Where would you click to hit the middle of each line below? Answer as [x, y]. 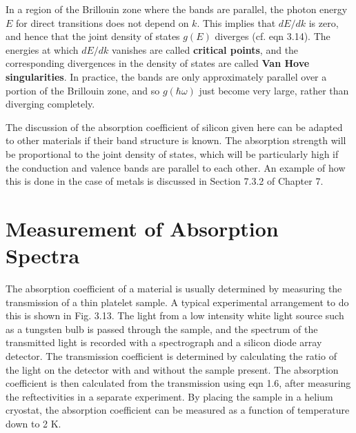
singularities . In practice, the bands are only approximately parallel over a [166, 76]
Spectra [43, 255]
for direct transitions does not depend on [102, 22]
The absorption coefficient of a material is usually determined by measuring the [174, 289]
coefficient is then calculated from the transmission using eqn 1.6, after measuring [178, 383]
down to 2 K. [33, 423]
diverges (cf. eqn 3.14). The [273, 36]
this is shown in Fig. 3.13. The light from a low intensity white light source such [175, 315]
